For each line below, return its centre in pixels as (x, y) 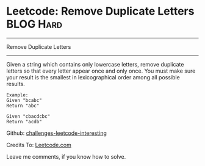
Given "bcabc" (24, 100)
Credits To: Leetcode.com (39, 145)
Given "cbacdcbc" (28, 116)
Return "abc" (23, 106)
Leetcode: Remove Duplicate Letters (100, 11)
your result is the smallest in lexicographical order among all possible (93, 77)
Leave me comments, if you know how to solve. (66, 156)
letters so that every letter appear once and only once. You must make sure (101, 71)
